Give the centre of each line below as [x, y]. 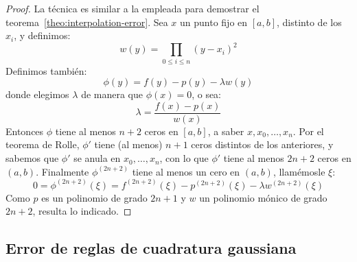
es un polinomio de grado [94, 197]
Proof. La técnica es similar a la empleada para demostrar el [133, 8]
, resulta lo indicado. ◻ [82, 211]
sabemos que [32, 158]
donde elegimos [37, 94]
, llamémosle [299, 171]
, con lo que [184, 158]
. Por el [308, 131]
